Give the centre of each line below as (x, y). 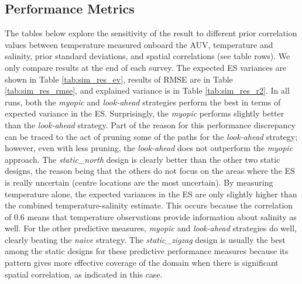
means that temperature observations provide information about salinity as (162, 216)
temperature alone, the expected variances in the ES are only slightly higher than (151, 194)
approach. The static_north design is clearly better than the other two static (143, 159)
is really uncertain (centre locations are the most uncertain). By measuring (139, 182)
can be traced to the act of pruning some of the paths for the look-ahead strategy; (151, 136)
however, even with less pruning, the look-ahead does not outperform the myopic (149, 148)
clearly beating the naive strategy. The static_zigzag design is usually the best (145, 239)
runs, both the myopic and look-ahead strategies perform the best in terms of (143, 102)
